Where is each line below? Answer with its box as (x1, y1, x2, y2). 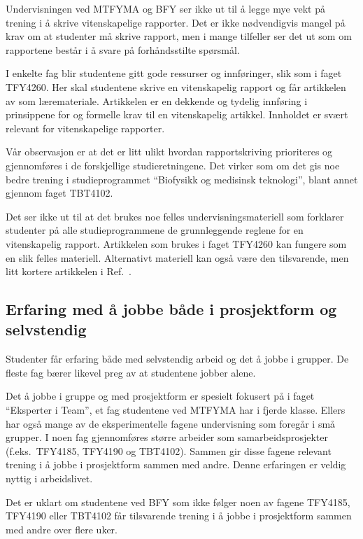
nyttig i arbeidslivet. (6, 471, 93, 486)
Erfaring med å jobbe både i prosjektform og (6, 298, 337, 320)
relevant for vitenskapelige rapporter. (6, 120, 165, 135)
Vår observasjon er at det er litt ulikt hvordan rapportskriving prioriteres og (6, 144, 333, 159)
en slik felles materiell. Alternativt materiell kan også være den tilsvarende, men (6, 250, 349, 265)
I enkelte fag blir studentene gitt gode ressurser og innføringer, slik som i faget (6, 66, 342, 80)
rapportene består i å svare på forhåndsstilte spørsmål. (6, 42, 240, 57)
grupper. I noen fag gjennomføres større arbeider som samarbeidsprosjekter (6, 430, 328, 444)
